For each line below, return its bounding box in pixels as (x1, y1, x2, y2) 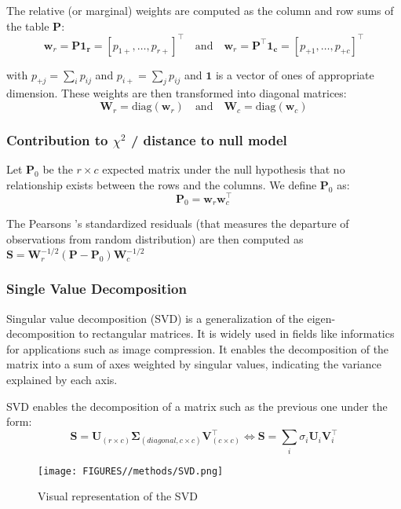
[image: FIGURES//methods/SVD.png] (38, 465, 224, 477)
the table (6, 17, 49, 34)
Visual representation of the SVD (38, 488, 198, 504)
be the (42, 161, 73, 178)
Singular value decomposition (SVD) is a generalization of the (6, 309, 304, 326)
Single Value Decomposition (6, 279, 187, 298)
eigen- (307, 309, 336, 326)
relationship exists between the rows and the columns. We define (6, 176, 317, 192)
